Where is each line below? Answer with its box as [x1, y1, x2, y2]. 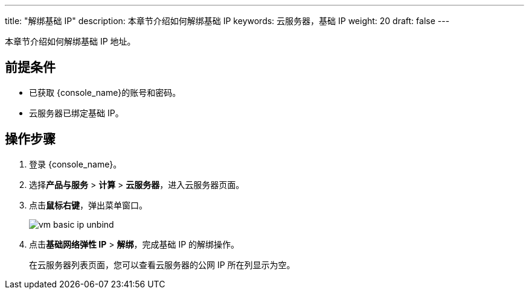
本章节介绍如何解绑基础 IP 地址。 [5, 36, 136, 46]
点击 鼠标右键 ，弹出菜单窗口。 [29, 199, 147, 210]
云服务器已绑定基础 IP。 [29, 107, 124, 118]
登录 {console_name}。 [29, 158, 122, 169]
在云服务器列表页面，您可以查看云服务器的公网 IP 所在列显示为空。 [29, 259, 295, 270]
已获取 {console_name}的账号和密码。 [29, 87, 181, 98]
